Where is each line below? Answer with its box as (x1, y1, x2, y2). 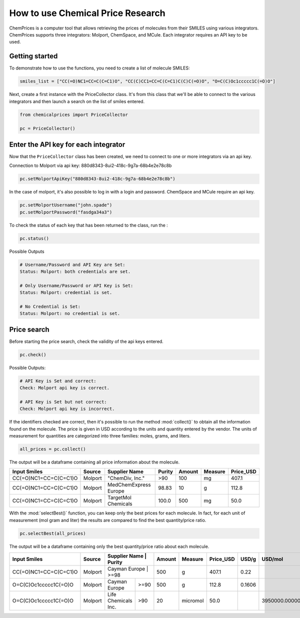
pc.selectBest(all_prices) (19, 530, 86, 536)
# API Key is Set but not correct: (19, 399, 107, 404)
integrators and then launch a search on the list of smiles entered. (9, 98, 145, 104)
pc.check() (19, 351, 46, 357)
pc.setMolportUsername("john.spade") (19, 202, 112, 208)
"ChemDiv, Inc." (107, 475, 145, 482)
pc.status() (19, 235, 49, 241)
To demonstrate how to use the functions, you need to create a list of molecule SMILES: (9, 65, 190, 71)
